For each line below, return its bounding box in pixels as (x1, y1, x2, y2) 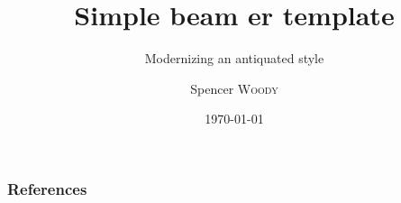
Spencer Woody (190, 78, 278, 97)
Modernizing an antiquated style (144, 49, 324, 68)
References (7, 177, 87, 199)
